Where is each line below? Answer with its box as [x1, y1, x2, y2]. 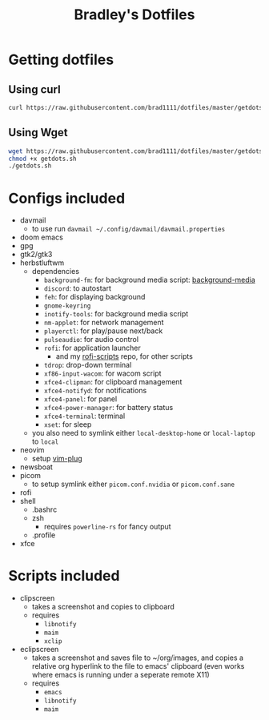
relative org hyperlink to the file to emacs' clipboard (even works [31, 662, 245, 671]
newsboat [19, 462, 54, 472]
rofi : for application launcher [43, 343, 142, 353]
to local [31, 436, 59, 446]
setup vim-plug [31, 454, 82, 464]
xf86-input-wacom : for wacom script [43, 368, 162, 378]
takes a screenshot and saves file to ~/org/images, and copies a [31, 653, 244, 662]
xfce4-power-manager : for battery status [43, 403, 174, 412]
